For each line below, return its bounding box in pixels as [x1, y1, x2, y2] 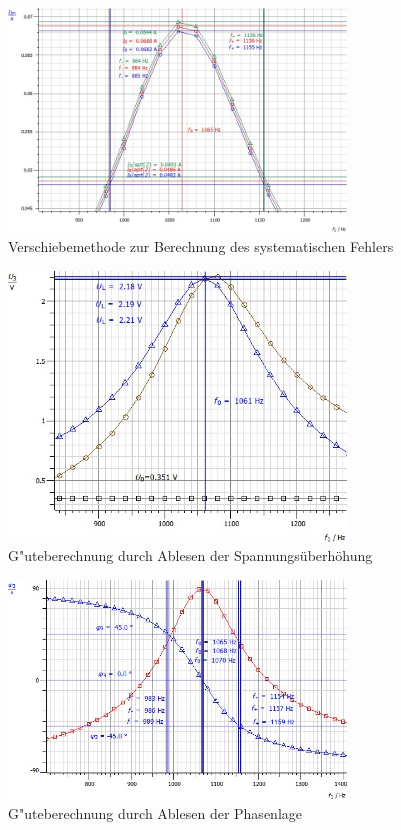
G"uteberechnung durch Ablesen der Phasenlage [8, 802, 302, 823]
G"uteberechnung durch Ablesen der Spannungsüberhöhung [8, 545, 373, 566]
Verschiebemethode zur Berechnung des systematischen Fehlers [8, 236, 394, 257]
